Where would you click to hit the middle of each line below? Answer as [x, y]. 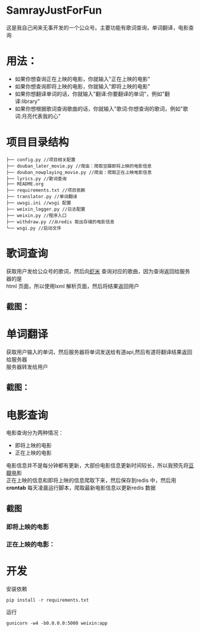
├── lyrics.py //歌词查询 [37, 179]
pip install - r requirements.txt [48, 600]
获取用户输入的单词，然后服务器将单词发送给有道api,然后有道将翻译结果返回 [99, 352]
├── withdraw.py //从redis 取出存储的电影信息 [60, 222]
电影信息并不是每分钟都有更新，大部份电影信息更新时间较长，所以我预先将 [97, 465]
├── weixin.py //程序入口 [37, 215]
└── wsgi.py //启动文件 [34, 228]
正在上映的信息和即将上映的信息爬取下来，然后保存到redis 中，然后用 [91, 480]
